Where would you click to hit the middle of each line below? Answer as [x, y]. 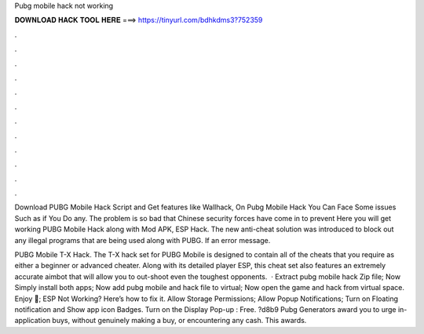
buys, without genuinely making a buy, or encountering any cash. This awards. [179, 321]
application [33, 321]
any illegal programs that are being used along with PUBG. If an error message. [143, 240]
